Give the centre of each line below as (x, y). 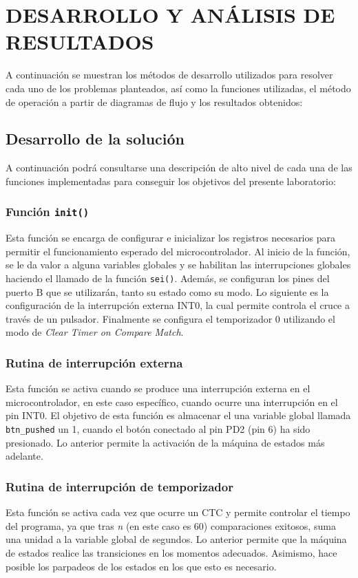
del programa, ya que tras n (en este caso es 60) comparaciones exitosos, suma (171, 525)
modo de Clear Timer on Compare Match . (95, 332)
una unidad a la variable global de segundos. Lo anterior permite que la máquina (176, 539)
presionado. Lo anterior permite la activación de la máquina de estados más (165, 442)
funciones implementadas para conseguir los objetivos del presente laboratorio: (171, 181)
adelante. (24, 456)
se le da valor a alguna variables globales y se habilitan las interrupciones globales (178, 265)
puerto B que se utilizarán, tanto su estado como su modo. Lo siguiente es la (167, 291)
